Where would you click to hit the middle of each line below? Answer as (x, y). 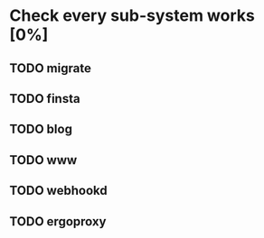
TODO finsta (45, 99)
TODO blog (41, 129)
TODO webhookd (58, 191)
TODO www (43, 160)
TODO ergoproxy (58, 221)
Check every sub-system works (132, 16)
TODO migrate (51, 68)
